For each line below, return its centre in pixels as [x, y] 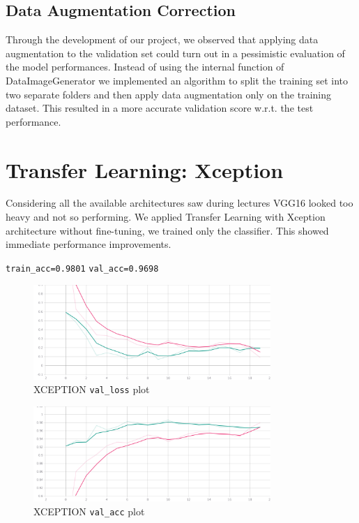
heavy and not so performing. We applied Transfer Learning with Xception [166, 217]
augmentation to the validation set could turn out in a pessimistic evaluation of [175, 53]
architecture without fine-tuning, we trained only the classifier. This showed [167, 230]
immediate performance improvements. [89, 244]
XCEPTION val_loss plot [92, 389]
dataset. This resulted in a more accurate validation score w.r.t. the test [160, 108]
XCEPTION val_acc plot [89, 511]
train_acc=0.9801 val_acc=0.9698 [82, 268]
